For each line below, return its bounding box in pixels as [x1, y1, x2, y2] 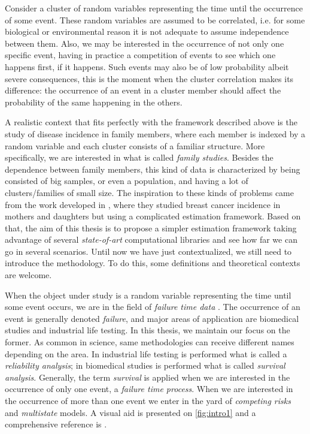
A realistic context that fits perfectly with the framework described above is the [5, 116, 297, 128]
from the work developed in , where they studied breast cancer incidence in [5, 198, 281, 210]
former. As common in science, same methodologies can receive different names [5, 336, 294, 348]
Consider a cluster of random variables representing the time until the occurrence [5, 2, 303, 14]
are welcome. [5, 269, 52, 281]
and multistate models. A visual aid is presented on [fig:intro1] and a [5, 406, 256, 418]
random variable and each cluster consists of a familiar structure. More [5, 139, 265, 152]
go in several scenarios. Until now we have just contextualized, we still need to [5, 245, 292, 257]
